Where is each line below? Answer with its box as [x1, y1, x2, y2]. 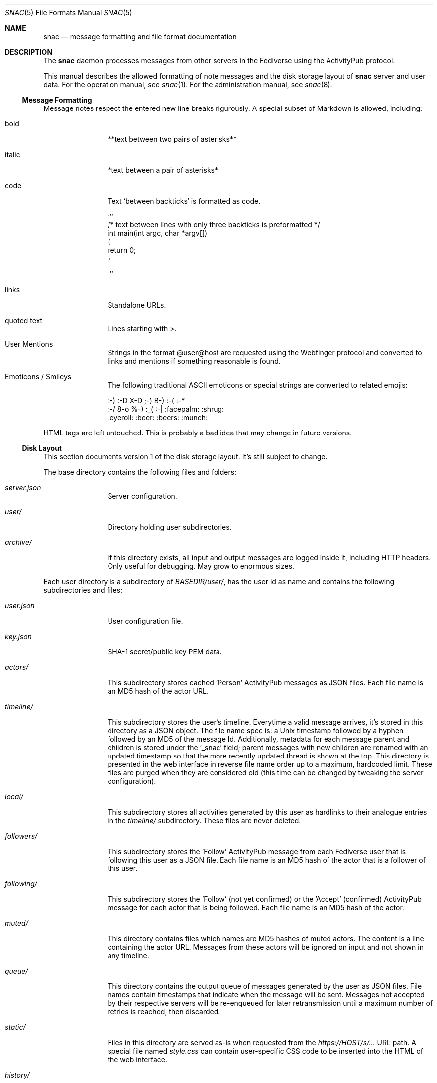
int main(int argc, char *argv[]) [108, 229, 208, 237]
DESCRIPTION [5, 48, 53, 56]
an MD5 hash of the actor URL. [108, 687, 209, 695]
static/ [5, 1023, 26, 1031]
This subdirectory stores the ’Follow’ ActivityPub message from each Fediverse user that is [108, 847, 406, 856]
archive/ [5, 538, 32, 546]
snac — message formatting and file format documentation [43, 32, 237, 41]
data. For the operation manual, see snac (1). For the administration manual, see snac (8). [43, 80, 332, 89]
